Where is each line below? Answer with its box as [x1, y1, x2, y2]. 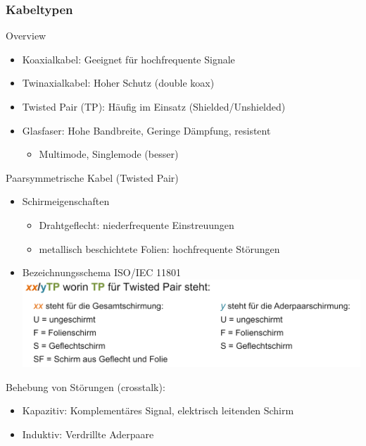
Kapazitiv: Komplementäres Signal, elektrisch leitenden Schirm [22, 403, 294, 418]
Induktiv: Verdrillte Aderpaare [22, 426, 154, 441]
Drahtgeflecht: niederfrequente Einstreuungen [39, 217, 234, 232]
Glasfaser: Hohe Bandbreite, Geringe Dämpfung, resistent [22, 123, 271, 137]
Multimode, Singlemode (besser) [39, 147, 179, 161]
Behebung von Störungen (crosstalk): [6, 379, 165, 394]
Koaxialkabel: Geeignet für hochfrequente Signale [22, 51, 235, 66]
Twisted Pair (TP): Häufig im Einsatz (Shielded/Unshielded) [22, 99, 286, 113]
